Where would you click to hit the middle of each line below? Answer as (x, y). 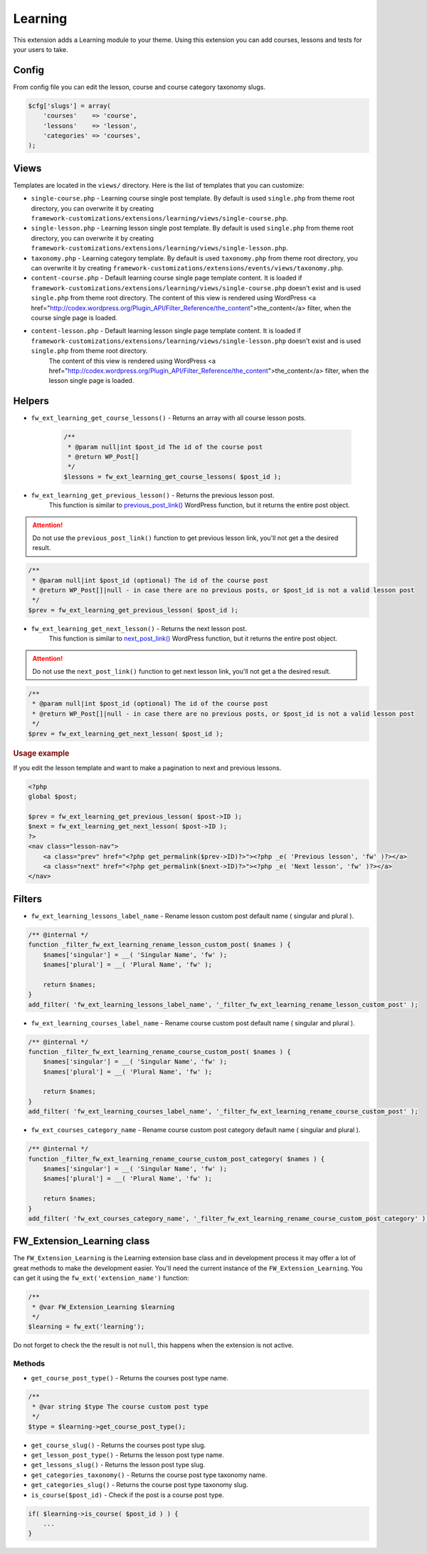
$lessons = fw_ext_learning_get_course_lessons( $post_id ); (173, 476)
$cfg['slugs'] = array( (70, 106)
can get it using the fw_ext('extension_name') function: (101, 1278)
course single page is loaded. (74, 317)
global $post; (53, 797)
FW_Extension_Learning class (81, 1241)
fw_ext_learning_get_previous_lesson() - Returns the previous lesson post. (153, 495)
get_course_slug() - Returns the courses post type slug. (118, 1445)
